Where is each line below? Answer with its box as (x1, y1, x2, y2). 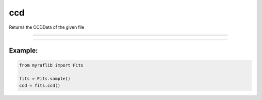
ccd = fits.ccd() (19, 83, 61, 88)
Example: (9, 47, 38, 55)
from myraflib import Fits (19, 62, 83, 68)
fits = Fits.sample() (19, 76, 71, 82)
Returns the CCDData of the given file (9, 24, 84, 30)
